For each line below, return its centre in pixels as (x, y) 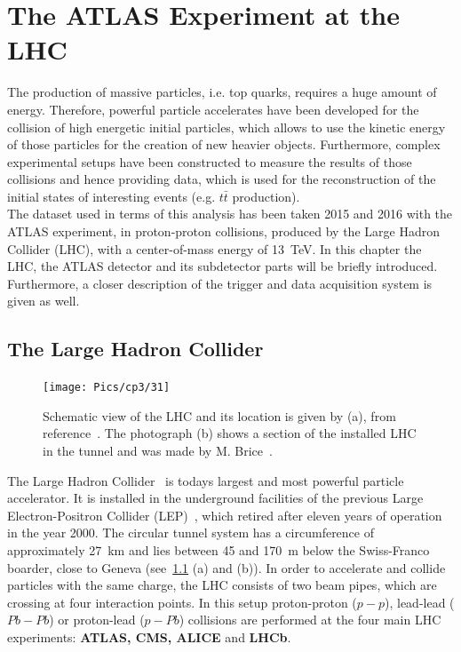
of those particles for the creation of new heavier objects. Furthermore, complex (224, 144)
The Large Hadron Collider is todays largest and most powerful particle (206, 480)
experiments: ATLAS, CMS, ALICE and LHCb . (149, 637)
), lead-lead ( (420, 602)
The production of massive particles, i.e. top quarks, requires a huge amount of (222, 92)
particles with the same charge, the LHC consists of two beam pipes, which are (222, 585)
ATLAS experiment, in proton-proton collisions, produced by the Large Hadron (223, 231)
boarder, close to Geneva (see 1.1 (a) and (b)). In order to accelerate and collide (227, 567)
